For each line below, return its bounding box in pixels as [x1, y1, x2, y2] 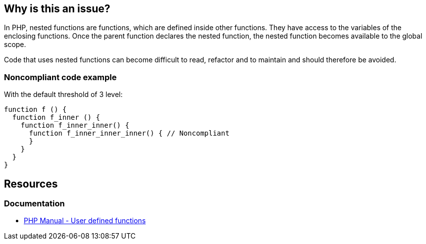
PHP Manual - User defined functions [24, 216, 146, 225]
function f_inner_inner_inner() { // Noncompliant [29, 129, 230, 138]
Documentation [4, 198, 65, 209]
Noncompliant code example [4, 72, 117, 82]
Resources [4, 177, 58, 190]
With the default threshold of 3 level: [4, 90, 123, 99]
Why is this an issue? [4, 2, 110, 15]
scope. [4, 40, 26, 49]
